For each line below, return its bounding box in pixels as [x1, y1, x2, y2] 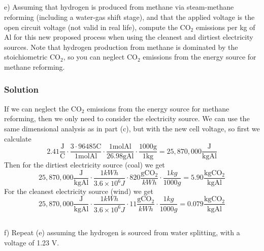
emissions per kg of [195, 21, 255, 32]
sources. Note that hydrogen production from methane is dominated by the [4, 41, 238, 52]
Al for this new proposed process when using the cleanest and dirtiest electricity [4, 32, 253, 42]
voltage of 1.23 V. [4, 237, 59, 247]
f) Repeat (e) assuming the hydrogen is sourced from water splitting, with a [4, 227, 240, 237]
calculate [4, 133, 31, 144]
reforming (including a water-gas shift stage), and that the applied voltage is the [4, 11, 255, 22]
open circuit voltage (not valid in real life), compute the [4, 21, 178, 32]
